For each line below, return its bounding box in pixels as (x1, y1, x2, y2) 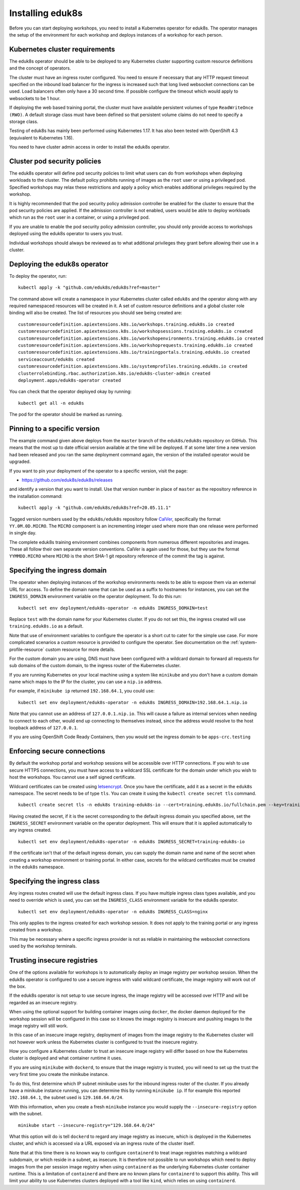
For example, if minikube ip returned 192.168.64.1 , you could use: (9, 688, 155, 694)
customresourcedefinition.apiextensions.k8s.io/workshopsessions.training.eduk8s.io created (18, 328, 253, 334)
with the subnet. (9, 1111, 42, 1117)
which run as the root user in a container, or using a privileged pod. (9, 214, 150, 220)
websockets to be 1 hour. (9, 95, 61, 101)
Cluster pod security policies (9, 157, 101, 165)
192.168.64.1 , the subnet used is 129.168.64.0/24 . (9, 1094, 123, 1100)
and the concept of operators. (9, 65, 71, 71)
